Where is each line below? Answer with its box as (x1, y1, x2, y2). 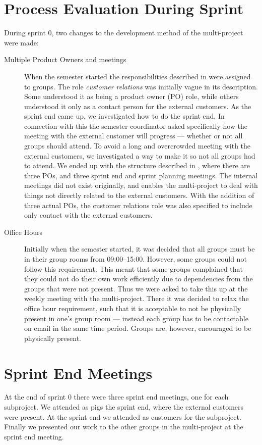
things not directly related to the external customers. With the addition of (24, 190, 254, 201)
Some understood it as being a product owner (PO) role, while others (24, 91, 239, 102)
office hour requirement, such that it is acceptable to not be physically (24, 303, 241, 313)
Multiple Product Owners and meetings (4, 54, 126, 65)
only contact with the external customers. (24, 210, 153, 220)
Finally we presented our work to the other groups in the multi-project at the (4, 421, 243, 432)
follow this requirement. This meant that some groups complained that (24, 263, 243, 274)
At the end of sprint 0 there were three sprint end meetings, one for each (4, 391, 229, 402)
